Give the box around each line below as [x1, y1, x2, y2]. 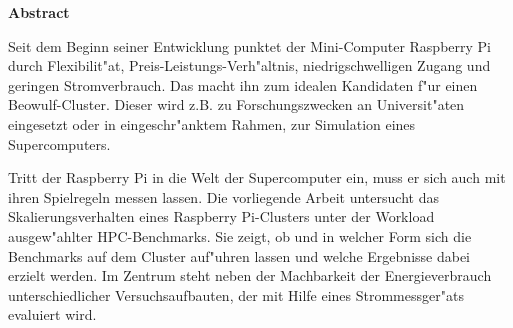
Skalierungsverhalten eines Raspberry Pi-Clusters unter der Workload [8, 206, 435, 227]
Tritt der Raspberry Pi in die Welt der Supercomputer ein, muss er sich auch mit [8, 167, 506, 188]
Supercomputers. [8, 133, 111, 154]
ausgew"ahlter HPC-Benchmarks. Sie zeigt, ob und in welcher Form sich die [8, 225, 472, 246]
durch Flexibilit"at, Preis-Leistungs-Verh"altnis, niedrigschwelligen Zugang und [8, 55, 491, 76]
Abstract [8, 2, 70, 22]
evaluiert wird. [8, 304, 97, 325]
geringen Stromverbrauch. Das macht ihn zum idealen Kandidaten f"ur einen [8, 74, 478, 95]
